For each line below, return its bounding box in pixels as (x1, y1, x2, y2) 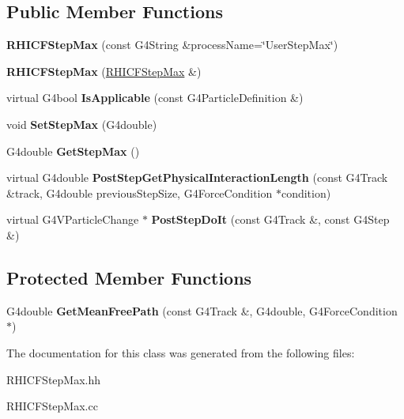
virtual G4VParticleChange (6, 211, 139, 228)
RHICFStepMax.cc (6, 398, 98, 414)
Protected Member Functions (6, 265, 252, 289)
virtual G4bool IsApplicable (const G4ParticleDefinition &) (6, 89, 304, 106)
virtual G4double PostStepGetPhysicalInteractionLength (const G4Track (6, 169, 388, 186)
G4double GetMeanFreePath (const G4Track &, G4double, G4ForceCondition (6, 302, 398, 319)
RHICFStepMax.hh (6, 371, 101, 387)
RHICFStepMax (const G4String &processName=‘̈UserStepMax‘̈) (6, 36, 338, 53)
